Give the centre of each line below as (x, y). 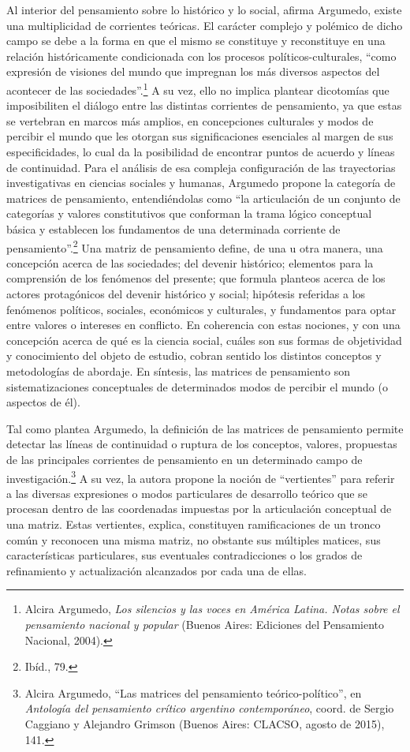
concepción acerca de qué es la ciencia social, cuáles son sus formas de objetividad (204, 340)
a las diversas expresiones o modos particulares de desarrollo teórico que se (187, 493)
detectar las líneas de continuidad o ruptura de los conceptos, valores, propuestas (202, 444)
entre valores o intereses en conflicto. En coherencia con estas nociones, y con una (203, 325)
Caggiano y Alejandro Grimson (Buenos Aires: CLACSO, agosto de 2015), (205, 723)
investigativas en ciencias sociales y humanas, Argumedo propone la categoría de (201, 183)
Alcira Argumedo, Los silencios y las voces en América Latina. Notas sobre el (212, 609)
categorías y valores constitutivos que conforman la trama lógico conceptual (189, 213)
